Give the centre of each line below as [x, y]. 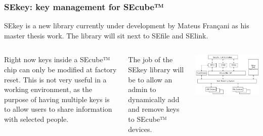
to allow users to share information [58, 109]
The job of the [150, 59]
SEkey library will [156, 69]
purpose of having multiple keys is [57, 99]
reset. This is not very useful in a [55, 79]
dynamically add [154, 99]
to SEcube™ [147, 119]
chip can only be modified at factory [60, 69]
